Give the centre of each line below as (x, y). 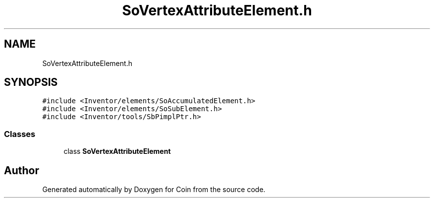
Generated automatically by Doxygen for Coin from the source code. (154, 190)
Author (22, 170)
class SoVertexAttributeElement (117, 151)
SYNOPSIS (31, 82)
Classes (20, 134)
